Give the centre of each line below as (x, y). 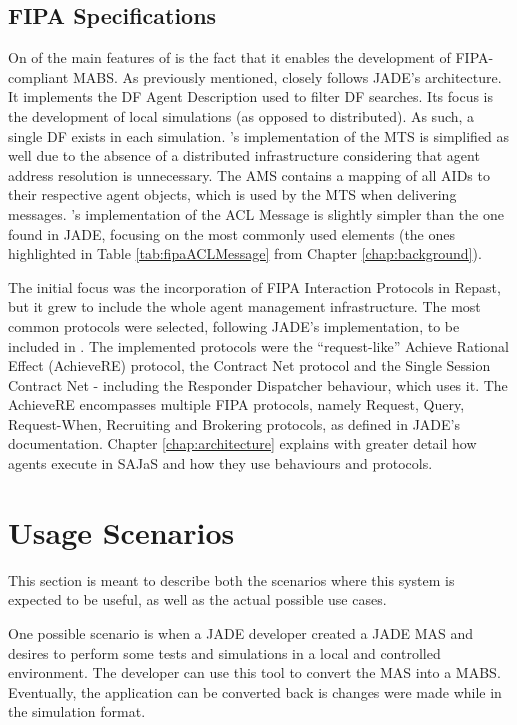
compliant (38, 76)
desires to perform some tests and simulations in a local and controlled (224, 652)
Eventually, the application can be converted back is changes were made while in (255, 691)
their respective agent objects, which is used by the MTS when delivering (232, 194)
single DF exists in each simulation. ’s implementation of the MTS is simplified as (259, 135)
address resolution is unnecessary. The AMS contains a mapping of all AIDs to (249, 174)
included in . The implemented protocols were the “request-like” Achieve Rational (258, 345)
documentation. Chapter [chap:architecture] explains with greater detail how (242, 443)
